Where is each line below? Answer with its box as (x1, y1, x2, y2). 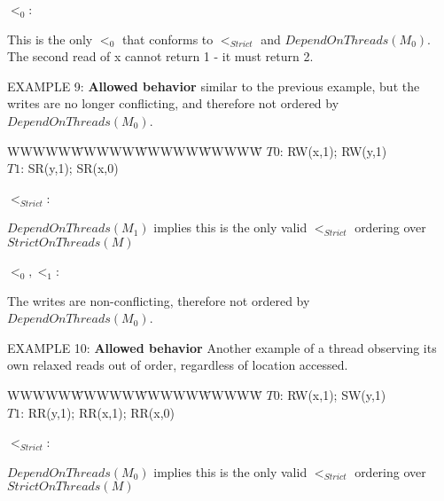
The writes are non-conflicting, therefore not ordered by (7, 291, 310, 309)
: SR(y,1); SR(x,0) (20, 159, 119, 177)
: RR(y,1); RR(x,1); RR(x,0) (20, 403, 175, 421)
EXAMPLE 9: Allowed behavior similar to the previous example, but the (7, 76, 420, 95)
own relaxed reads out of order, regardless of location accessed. (7, 356, 348, 374)
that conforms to (121, 29, 214, 48)
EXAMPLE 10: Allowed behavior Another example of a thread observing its (7, 338, 437, 356)
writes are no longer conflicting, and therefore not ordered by (7, 94, 339, 113)
